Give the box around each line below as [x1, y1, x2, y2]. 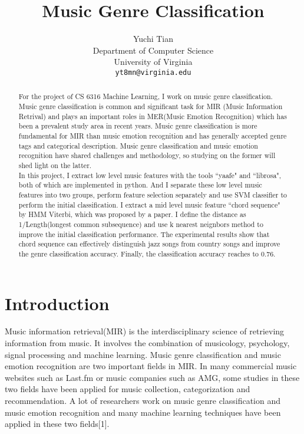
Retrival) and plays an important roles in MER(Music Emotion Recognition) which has [18, 111, 287, 121]
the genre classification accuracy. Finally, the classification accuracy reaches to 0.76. [18, 248, 276, 258]
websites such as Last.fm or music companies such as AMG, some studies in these [5, 371, 300, 383]
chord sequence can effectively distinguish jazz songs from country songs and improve [18, 239, 280, 249]
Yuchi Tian [133, 32, 174, 45]
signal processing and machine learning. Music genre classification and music [5, 348, 281, 360]
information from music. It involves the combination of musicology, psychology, [5, 337, 290, 349]
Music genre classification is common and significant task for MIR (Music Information [18, 101, 283, 111]
